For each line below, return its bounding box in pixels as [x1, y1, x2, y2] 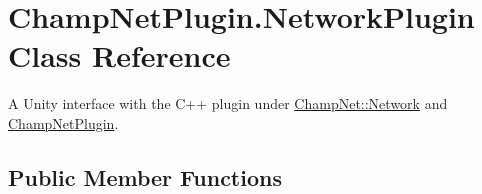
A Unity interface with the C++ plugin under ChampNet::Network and [8, 93, 448, 114]
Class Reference [8, 35, 231, 76]
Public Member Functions [8, 161, 282, 192]
